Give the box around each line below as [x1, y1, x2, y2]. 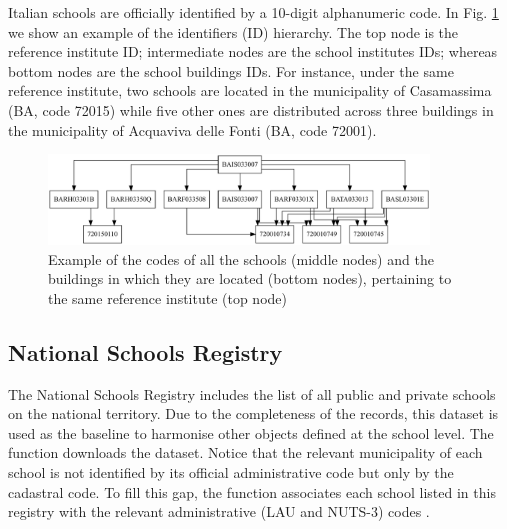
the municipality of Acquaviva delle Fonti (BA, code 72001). [8, 119, 377, 140]
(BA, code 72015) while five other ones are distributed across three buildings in [8, 99, 494, 120]
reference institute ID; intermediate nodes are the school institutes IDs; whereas [8, 41, 498, 62]
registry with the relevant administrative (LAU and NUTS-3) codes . [8, 501, 430, 522]
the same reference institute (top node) [48, 287, 287, 308]
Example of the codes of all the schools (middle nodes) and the [48, 248, 434, 269]
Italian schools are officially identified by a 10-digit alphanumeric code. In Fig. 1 [8, 2, 499, 22]
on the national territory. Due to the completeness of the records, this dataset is [8, 403, 499, 424]
